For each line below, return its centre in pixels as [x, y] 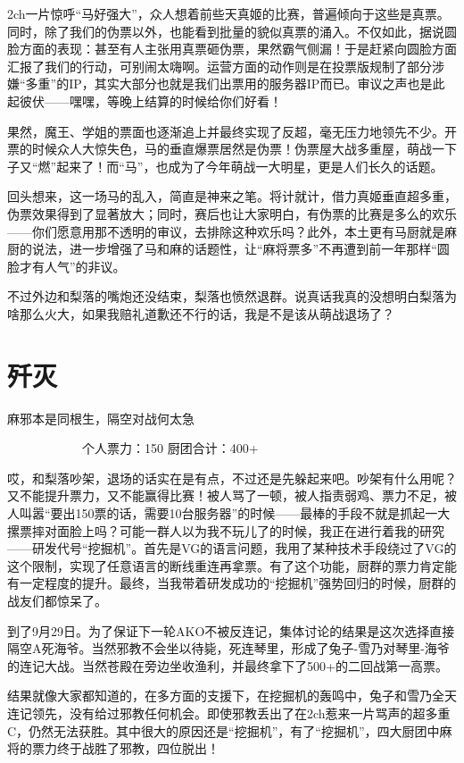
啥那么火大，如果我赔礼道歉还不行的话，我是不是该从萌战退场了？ [201, 313]
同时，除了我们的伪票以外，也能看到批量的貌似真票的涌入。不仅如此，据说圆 [232, 31]
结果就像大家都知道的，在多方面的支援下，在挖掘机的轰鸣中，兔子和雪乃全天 [232, 696]
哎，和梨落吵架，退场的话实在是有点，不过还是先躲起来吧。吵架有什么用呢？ [232, 478]
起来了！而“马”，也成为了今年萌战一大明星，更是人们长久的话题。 [250, 166]
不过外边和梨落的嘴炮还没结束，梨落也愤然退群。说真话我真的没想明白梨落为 [232, 296]
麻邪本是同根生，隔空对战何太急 [101, 418]
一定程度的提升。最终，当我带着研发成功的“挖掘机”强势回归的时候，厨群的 [238, 583]
